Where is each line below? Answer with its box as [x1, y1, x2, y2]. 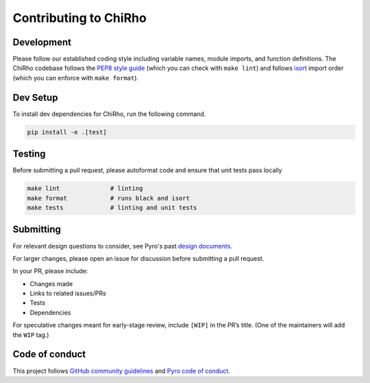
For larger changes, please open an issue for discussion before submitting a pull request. [12, 254, 264, 262]
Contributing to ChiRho [12, 10, 147, 25]
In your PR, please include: [12, 267, 88, 275]
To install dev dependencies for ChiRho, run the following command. [12, 110, 206, 118]
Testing [12, 148, 46, 160]
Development [12, 36, 72, 48]
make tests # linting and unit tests [27, 204, 197, 211]
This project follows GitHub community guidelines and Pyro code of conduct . [12, 367, 231, 375]
